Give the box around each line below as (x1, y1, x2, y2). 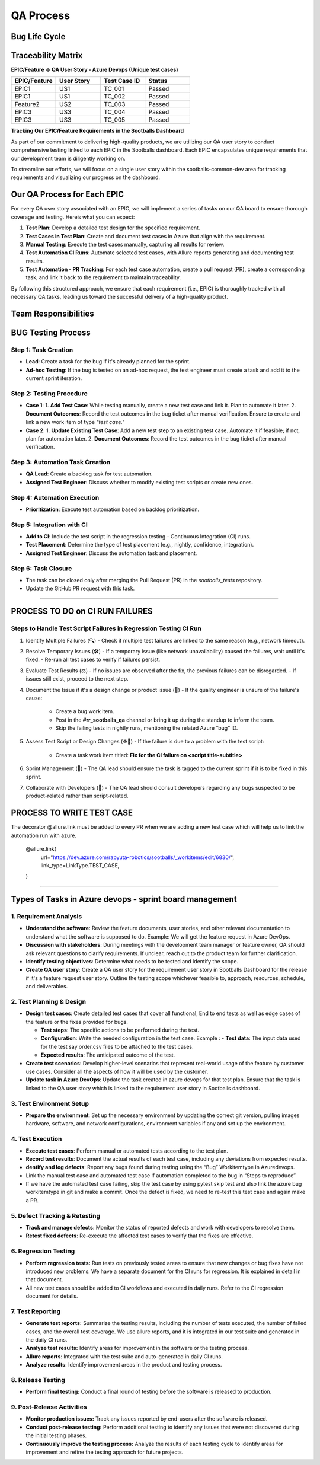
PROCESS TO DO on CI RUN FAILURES (11, 607, 153, 617)
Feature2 (14, 100, 40, 108)
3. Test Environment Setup (11, 1099, 89, 1107)
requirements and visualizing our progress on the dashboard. (11, 174, 160, 181)
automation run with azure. (11, 832, 77, 839)
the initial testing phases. (25, 1432, 87, 1439)
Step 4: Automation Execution (11, 493, 100, 502)
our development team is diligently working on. (11, 155, 126, 162)
